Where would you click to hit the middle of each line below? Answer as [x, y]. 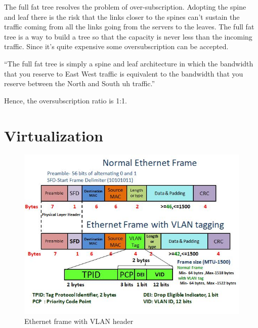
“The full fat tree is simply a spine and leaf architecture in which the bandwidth [129, 63]
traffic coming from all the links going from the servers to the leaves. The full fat [129, 27]
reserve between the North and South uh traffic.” [80, 83]
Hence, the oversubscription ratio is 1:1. [66, 100]
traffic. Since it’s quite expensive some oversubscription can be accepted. [116, 46]
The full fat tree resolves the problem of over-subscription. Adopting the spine [125, 7]
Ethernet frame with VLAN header [79, 321]
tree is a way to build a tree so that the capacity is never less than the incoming [128, 36]
